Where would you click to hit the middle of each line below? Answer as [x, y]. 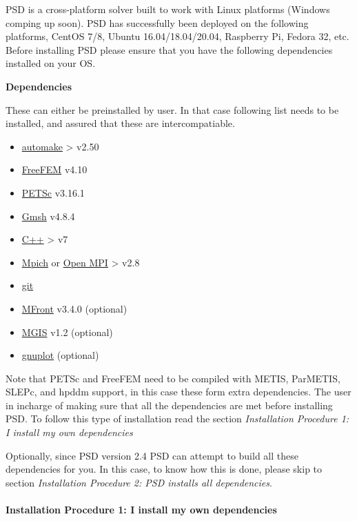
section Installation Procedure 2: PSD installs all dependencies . [139, 482]
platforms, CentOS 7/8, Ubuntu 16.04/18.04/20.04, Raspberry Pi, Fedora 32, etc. [177, 36]
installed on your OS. [51, 63]
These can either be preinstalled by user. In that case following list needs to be [172, 109]
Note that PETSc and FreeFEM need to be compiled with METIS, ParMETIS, [173, 378]
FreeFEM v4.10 [54, 169]
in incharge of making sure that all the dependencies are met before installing [169, 405]
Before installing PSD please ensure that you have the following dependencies [169, 49]
